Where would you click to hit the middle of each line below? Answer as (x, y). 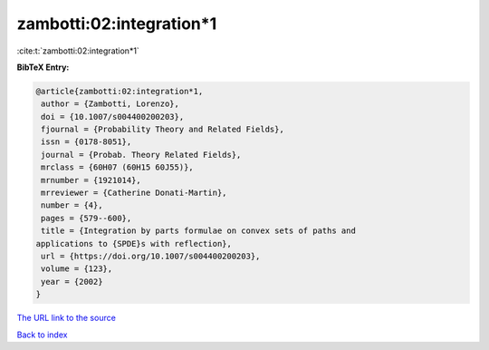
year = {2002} (72, 282)
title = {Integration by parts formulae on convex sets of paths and (199, 231)
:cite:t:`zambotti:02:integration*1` (78, 51)
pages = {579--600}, (86, 218)
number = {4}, (72, 205)
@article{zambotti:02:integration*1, (120, 91)
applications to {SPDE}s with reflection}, (134, 243)
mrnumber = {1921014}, (91, 180)
